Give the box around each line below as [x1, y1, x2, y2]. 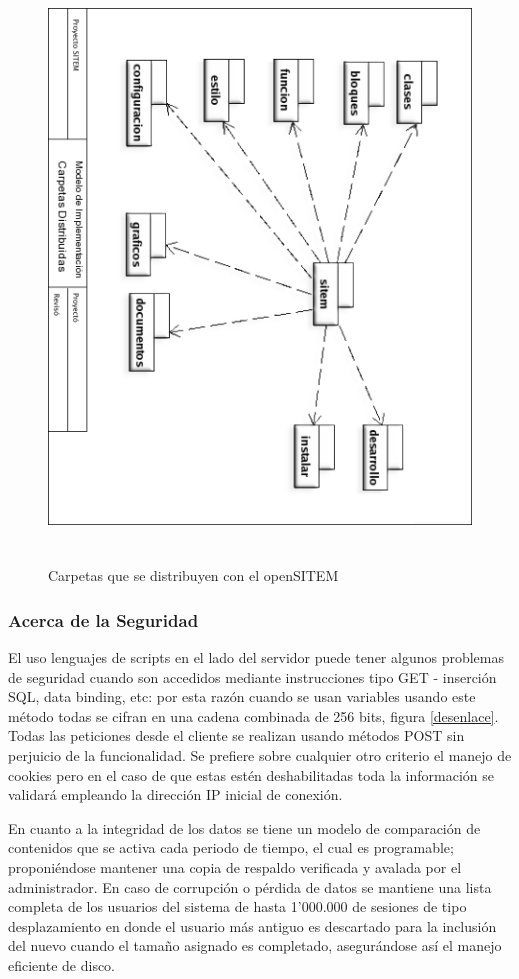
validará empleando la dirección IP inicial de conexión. [8, 784, 343, 805]
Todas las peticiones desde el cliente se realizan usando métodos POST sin [8, 725, 465, 746]
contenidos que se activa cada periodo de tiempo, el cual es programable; [8, 837, 454, 858]
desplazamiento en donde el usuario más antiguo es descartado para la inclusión [8, 915, 497, 936]
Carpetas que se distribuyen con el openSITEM [48, 565, 339, 586]
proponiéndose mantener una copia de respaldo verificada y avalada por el [8, 856, 462, 877]
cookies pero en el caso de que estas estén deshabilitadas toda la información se [8, 764, 494, 785]
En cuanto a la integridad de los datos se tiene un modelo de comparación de [8, 817, 481, 838]
